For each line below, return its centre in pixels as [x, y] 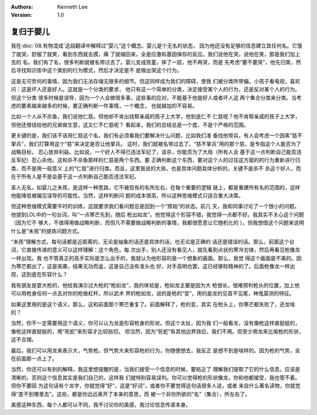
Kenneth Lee [72, 7]
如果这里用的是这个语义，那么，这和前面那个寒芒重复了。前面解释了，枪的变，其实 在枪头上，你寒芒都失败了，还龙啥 [153, 304]
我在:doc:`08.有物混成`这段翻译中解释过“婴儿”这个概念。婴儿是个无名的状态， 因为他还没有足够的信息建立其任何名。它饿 [156, 46]
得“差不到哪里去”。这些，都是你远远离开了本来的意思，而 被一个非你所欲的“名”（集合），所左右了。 [131, 394]
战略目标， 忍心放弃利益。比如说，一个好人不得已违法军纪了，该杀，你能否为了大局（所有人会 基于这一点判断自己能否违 [156, 152]
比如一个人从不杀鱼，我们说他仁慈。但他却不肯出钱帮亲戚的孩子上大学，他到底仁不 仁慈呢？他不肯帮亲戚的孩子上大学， [156, 117]
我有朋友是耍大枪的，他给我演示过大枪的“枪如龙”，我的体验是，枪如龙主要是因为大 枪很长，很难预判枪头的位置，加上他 [155, 285]
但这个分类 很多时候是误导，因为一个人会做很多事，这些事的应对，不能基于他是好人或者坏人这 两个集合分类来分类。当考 [156, 97]
